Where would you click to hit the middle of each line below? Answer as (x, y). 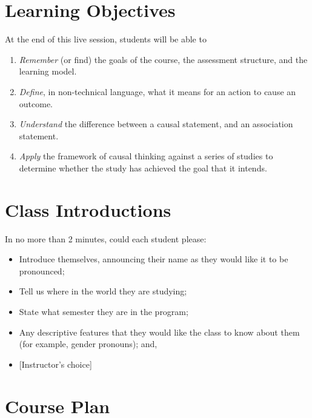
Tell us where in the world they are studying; (103, 291)
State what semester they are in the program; (104, 311)
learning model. (48, 71)
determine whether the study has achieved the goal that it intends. (143, 168)
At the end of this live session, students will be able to (106, 39)
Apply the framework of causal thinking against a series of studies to (146, 156)
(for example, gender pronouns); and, (88, 344)
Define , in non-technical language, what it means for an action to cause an (158, 91)
